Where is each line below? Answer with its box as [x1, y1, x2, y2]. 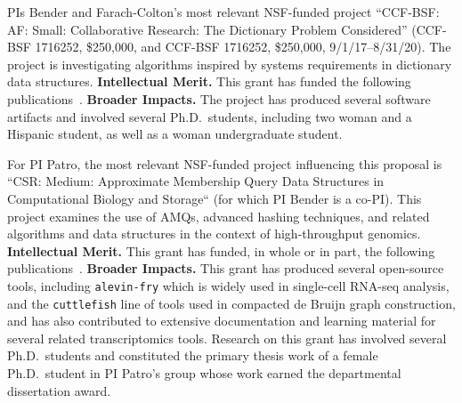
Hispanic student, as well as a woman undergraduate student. [7, 125, 343, 143]
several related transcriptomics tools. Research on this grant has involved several [7, 328, 447, 347]
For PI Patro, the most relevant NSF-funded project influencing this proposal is [7, 154, 442, 173]
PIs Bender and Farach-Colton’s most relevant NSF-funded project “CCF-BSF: [7, 3, 440, 20]
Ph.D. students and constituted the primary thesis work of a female [7, 346, 378, 365]
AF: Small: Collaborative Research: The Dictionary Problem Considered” [7, 20, 408, 38]
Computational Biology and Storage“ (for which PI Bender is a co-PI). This [7, 189, 422, 207]
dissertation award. [7, 381, 111, 399]
